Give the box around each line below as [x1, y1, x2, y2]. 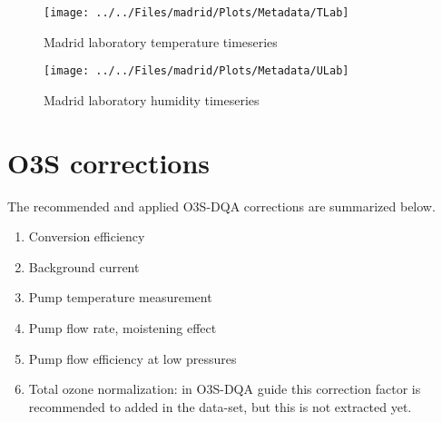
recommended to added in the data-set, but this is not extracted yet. [28, 397, 412, 416]
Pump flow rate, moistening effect [28, 319, 217, 337]
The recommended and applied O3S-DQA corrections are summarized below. [7, 196, 436, 215]
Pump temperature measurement [28, 288, 212, 307]
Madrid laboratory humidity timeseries [44, 90, 260, 109]
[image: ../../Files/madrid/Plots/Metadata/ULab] [44, 64, 349, 78]
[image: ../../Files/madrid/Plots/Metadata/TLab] [44, 6, 349, 19]
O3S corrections [7, 143, 211, 181]
